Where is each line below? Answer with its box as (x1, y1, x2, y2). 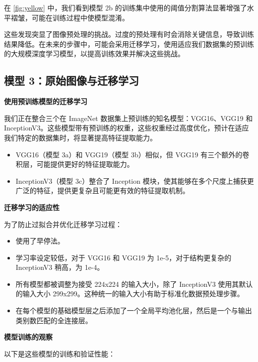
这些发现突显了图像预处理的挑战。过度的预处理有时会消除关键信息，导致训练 (4, 29, 254, 39)
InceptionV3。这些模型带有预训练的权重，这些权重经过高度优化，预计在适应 (4, 122, 249, 133)
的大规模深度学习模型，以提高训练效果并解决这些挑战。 (4, 48, 185, 59)
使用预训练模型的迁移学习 (4, 96, 87, 107)
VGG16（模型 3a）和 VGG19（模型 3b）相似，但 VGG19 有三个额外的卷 (15, 149, 250, 159)
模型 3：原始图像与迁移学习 (4, 73, 139, 88)
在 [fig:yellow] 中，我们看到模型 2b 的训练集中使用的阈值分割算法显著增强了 (4, 2, 247, 12)
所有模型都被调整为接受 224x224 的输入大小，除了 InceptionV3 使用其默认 (15, 278, 253, 289)
